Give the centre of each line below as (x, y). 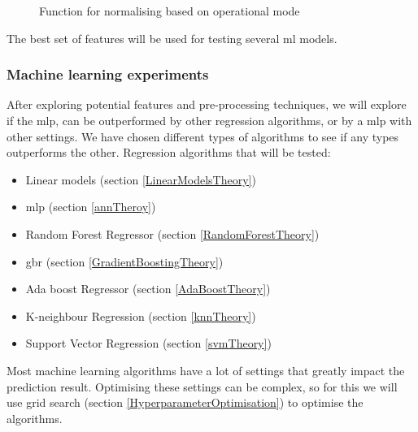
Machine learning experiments (108, 74)
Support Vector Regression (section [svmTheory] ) (148, 343)
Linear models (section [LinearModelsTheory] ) (141, 179)
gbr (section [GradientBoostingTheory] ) (124, 261)
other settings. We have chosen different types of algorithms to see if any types (203, 136)
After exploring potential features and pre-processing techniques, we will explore (207, 104)
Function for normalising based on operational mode (170, 11)
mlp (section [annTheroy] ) (91, 207)
